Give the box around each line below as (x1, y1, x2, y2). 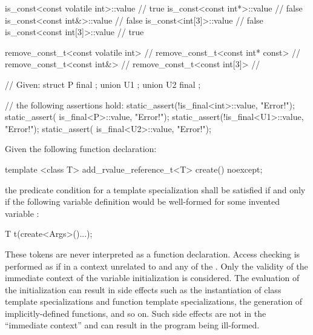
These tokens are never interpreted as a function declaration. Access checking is (5, 247, 300, 260)
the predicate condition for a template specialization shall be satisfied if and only (5, 183, 306, 196)
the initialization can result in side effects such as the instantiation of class (5, 283, 282, 296)
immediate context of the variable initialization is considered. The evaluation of (5, 271, 300, 284)
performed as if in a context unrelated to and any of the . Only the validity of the (5, 259, 308, 272)
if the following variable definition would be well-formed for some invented (5, 195, 280, 208)
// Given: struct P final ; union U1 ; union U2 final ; (5, 78, 201, 90)
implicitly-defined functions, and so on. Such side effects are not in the (5, 307, 266, 319)
